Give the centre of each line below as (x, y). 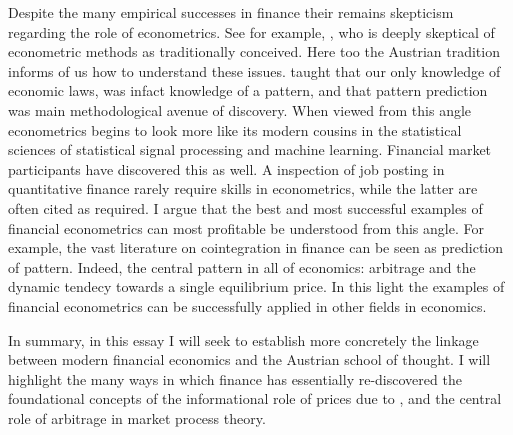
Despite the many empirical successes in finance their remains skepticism (231, 12)
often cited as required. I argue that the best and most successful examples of (245, 207)
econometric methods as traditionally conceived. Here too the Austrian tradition (254, 51)
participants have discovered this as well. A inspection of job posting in (226, 168)
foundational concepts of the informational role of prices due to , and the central (255, 398)
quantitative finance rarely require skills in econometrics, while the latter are (243, 188)
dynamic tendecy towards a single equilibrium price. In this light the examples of (256, 286)
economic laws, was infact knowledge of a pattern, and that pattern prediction (248, 90)
